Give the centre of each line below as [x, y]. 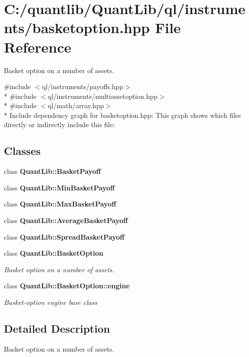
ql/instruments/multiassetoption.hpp [103, 96]
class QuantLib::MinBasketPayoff [59, 187]
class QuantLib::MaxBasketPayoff [60, 204]
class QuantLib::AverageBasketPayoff [66, 220]
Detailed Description [57, 328]
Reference [38, 47]
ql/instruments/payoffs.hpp [83, 86]
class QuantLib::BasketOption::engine [67, 286]
